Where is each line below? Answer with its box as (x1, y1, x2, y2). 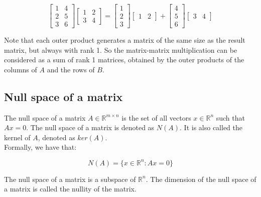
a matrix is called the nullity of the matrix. (4, 183, 137, 194)
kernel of (4, 132, 31, 142)
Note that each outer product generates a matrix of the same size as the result (4, 35, 245, 45)
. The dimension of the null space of (146, 173, 256, 184)
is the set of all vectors (121, 112, 191, 123)
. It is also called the (180, 122, 242, 133)
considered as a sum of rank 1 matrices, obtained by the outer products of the (4, 54, 244, 65)
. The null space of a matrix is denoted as (26, 122, 155, 133)
